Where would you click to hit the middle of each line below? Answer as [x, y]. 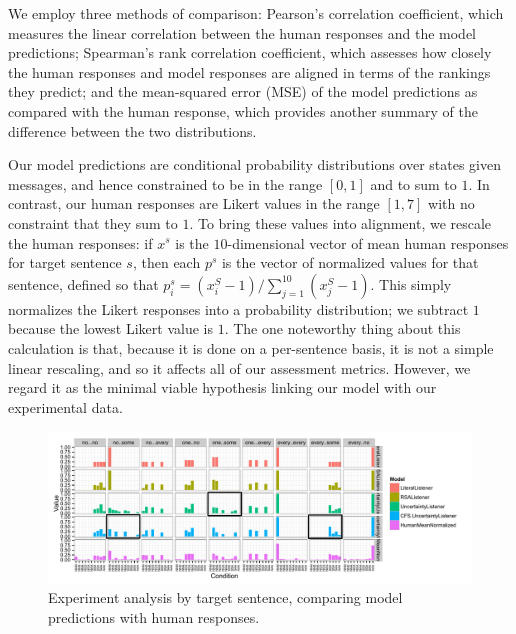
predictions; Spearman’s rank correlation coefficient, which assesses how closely [250, 52]
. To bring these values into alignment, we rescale [340, 222]
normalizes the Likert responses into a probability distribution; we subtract [238, 308]
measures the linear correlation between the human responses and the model [242, 32]
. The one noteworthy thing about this [342, 328]
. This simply [411, 283]
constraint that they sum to [93, 222]
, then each [166, 262]
